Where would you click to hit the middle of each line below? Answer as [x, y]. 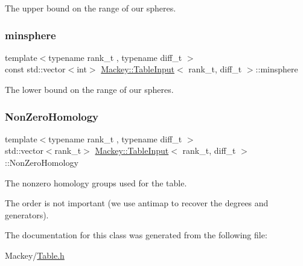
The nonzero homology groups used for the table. [96, 182]
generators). [27, 214]
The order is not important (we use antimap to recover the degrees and [137, 203]
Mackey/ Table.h [35, 255]
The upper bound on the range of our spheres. [91, 8]
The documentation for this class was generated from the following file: [136, 235]
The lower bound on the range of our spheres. [89, 89]
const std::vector [35, 69]
